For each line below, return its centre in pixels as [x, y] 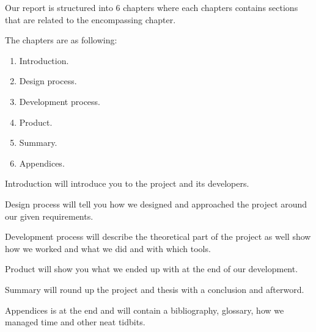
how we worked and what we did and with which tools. [108, 248]
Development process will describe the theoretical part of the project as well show [158, 236]
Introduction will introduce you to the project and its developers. [127, 183]
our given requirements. [49, 216]
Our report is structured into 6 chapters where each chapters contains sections [152, 7]
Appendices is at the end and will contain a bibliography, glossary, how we [145, 310]
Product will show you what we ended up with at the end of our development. [152, 269]
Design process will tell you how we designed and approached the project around [156, 204]
